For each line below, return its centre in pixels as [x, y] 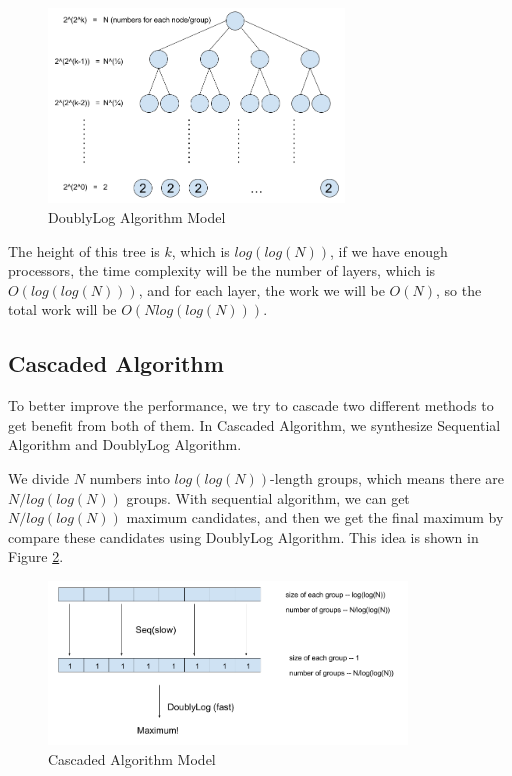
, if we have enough [389, 250]
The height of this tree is [84, 250]
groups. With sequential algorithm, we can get [268, 497]
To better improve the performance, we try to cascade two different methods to [251, 405]
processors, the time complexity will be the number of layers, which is [222, 270]
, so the [459, 289]
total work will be [62, 309]
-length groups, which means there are [387, 477]
